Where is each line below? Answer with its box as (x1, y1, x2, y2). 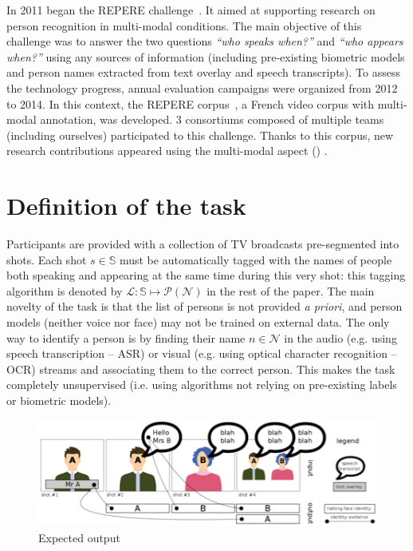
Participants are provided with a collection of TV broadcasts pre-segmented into (6, 236, 399, 252)
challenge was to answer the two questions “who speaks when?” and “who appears (6, 33, 403, 50)
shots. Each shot (6, 251, 87, 268)
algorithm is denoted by (6, 282, 123, 299)
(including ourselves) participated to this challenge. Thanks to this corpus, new (6, 126, 394, 143)
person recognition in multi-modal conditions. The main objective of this (6, 17, 362, 34)
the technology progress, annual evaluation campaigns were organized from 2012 (6, 79, 398, 96)
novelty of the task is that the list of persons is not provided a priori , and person (6, 298, 403, 315)
